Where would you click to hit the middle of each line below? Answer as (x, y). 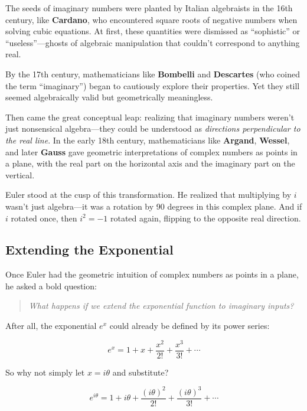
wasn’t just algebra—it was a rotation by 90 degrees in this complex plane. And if (154, 206)
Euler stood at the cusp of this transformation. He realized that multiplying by (148, 195)
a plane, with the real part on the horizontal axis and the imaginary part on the (150, 163)
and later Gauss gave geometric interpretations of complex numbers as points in (151, 151)
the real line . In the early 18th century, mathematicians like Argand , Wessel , (148, 140)
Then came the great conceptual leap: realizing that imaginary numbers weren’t (150, 117)
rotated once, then (44, 218)
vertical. (20, 174)
